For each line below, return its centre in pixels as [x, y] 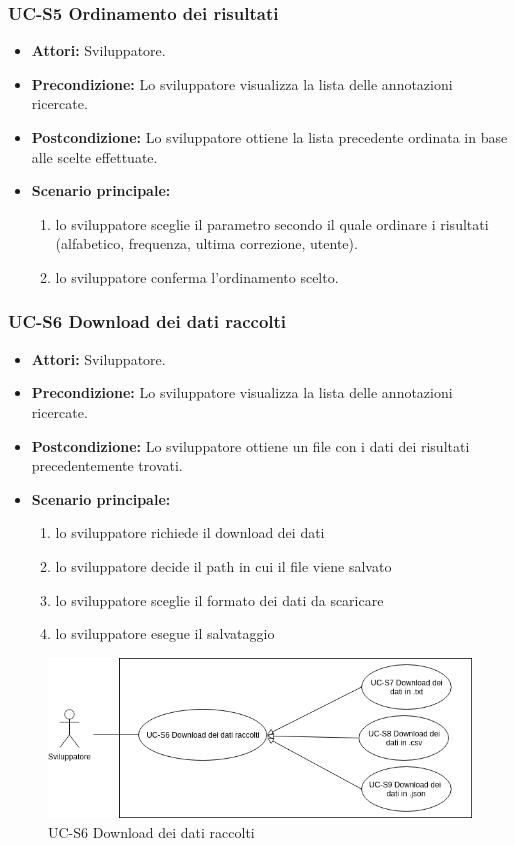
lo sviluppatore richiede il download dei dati [190, 532]
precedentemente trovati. [107, 465]
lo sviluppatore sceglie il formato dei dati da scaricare [219, 599]
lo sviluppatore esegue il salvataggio [165, 633]
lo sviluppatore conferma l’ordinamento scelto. [197, 276]
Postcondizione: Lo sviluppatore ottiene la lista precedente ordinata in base [269, 137]
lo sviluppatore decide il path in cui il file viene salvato [223, 565]
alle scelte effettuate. [94, 156]
